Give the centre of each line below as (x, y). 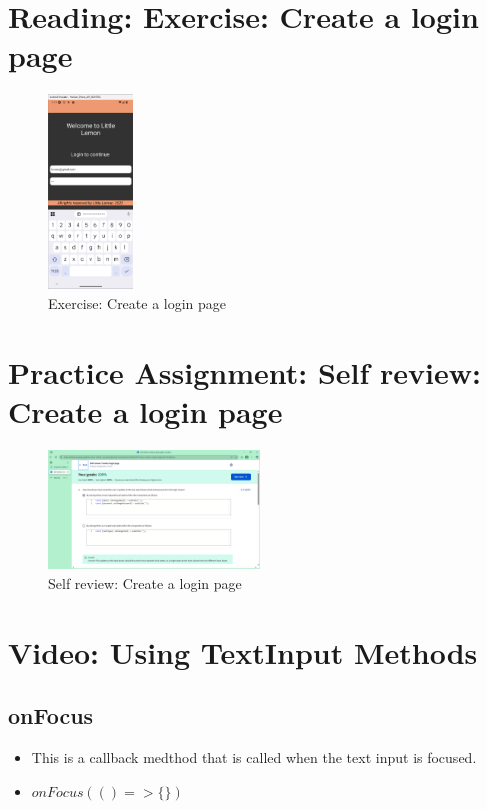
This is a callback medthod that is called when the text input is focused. (254, 756)
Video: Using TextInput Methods (243, 651)
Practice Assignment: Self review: (244, 371)
